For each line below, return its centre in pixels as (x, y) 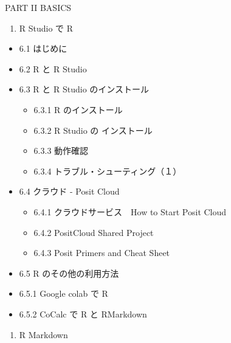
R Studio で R (46, 28)
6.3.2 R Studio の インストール (93, 130)
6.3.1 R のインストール (78, 109)
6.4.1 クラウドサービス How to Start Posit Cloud (130, 211)
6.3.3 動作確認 (61, 151)
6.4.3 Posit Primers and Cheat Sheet (102, 253)
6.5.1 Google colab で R (64, 293)
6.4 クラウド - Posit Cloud (69, 191)
